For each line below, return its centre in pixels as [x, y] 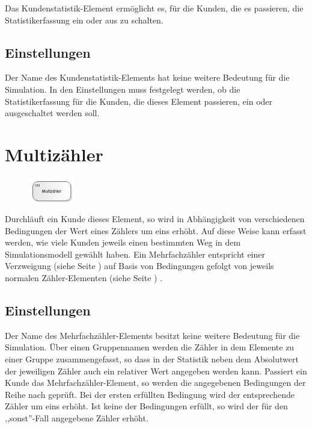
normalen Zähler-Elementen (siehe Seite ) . [84, 278]
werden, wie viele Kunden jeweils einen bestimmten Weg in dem [123, 242]
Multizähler [54, 154]
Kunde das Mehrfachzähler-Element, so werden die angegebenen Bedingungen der [155, 383]
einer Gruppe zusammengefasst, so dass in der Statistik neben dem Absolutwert [152, 359]
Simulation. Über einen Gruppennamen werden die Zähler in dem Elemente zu [150, 347]
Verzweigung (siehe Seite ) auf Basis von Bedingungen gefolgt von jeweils [139, 266]
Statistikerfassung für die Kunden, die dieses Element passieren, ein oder [139, 101]
